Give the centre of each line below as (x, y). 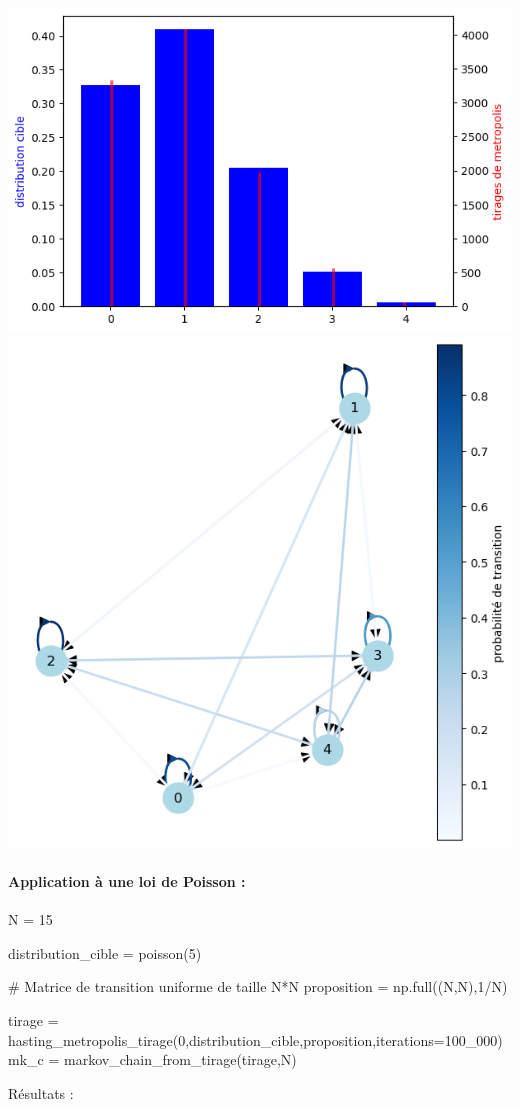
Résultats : (41, 1092)
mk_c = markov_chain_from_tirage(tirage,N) (152, 1059)
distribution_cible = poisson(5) (105, 952)
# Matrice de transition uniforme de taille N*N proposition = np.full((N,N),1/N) (258, 986)
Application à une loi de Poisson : (127, 881)
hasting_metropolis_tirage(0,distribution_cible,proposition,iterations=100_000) (255, 1039)
